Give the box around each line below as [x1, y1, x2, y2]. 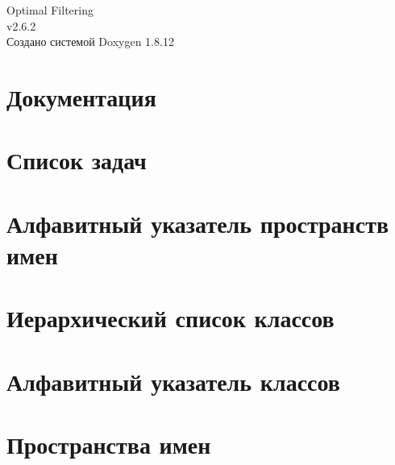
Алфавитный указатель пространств [6, 206, 389, 239]
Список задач [6, 143, 147, 176]
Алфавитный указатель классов [6, 364, 340, 397]
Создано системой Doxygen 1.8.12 [6, 33, 174, 50]
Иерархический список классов [6, 301, 335, 334]
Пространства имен [6, 428, 211, 461]
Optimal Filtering [6, 2, 94, 18]
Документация [6, 80, 156, 113]
